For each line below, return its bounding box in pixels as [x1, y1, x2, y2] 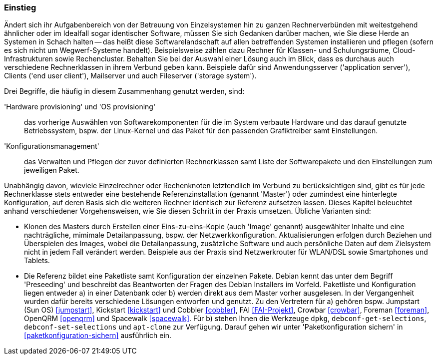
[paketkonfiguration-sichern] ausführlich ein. [24, 331, 172, 340]
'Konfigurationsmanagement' [4, 142, 99, 151]
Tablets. [24, 256, 50, 265]
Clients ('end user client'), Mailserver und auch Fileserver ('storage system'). [4, 71, 257, 80]
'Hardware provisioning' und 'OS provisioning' [4, 102, 156, 111]
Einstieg [4, 2, 36, 12]
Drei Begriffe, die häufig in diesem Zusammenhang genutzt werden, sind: [4, 87, 245, 96]
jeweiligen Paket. [24, 166, 79, 175]
